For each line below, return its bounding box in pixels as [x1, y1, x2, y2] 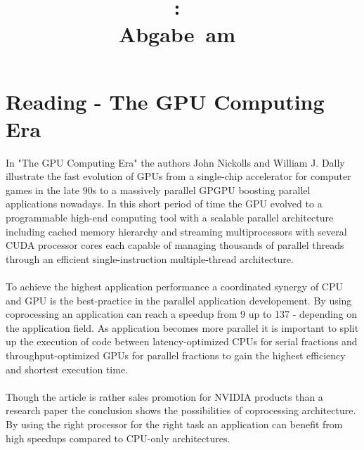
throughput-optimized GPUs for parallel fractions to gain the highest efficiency [6, 348, 346, 362]
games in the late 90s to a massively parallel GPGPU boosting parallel [6, 182, 311, 197]
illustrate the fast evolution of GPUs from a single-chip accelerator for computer [6, 169, 351, 184]
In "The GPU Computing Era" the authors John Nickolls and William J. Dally [6, 155, 345, 169]
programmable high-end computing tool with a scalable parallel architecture [6, 210, 334, 225]
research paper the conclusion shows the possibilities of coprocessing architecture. [6, 403, 356, 418]
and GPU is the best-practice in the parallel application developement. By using [6, 292, 352, 307]
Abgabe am [118, 20, 235, 49]
